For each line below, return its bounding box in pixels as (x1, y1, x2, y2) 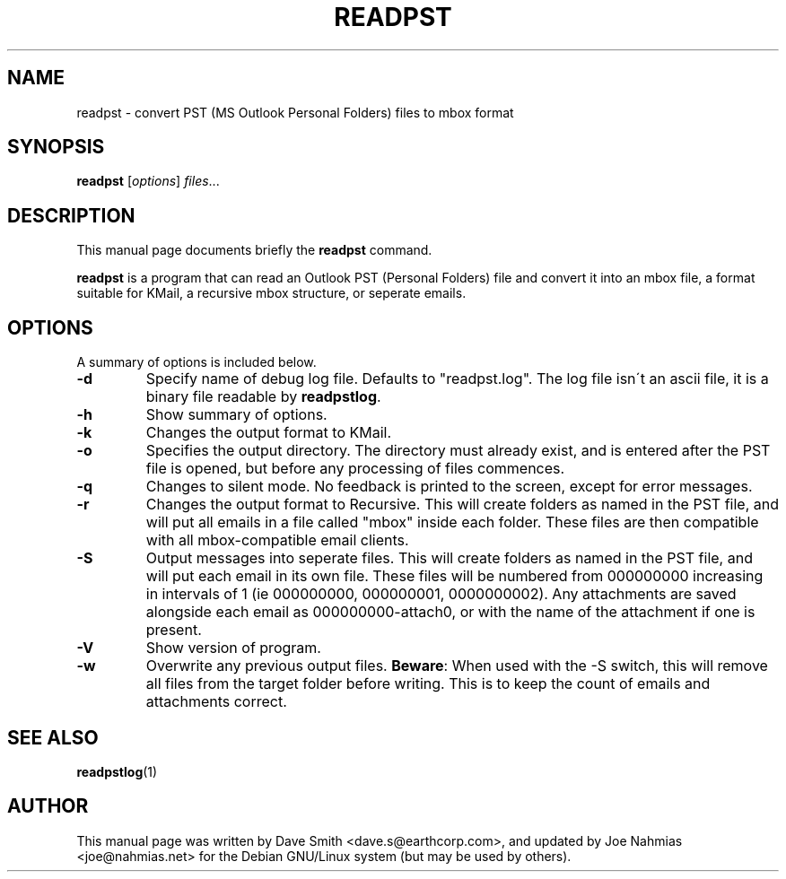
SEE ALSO (7, 726, 99, 749)
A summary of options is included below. (76, 354, 317, 370)
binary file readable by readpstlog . (145, 387, 381, 406)
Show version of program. (145, 639, 321, 657)
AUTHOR (7, 795, 89, 818)
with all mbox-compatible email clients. (145, 531, 409, 550)
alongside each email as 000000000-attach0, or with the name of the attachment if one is (145, 603, 755, 622)
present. (145, 621, 202, 640)
